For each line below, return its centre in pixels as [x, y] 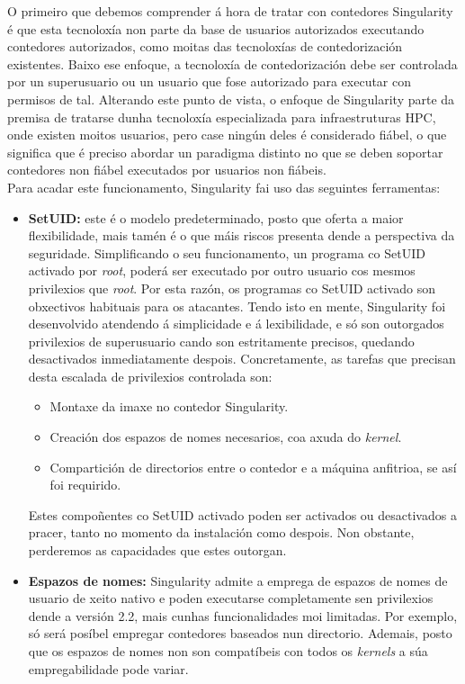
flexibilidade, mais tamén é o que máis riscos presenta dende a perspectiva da [241, 235]
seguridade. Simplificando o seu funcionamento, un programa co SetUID [227, 252]
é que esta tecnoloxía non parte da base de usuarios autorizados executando [216, 28]
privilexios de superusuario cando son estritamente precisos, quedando [221, 341]
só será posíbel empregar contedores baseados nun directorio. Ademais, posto [240, 633]
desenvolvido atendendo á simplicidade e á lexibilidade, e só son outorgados [236, 324]
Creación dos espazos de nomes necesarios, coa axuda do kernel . [226, 437]
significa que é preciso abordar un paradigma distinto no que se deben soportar [225, 152]
